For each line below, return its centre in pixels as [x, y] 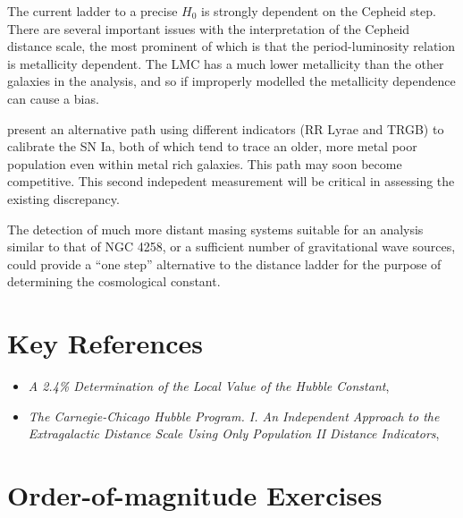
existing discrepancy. [63, 198]
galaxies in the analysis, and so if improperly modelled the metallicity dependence [231, 81]
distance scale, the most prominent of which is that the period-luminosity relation [231, 46]
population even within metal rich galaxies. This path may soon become [205, 163]
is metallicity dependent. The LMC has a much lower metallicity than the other [226, 63]
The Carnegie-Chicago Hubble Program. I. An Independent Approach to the [234, 416]
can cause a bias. [53, 98]
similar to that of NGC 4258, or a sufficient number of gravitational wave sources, [231, 246]
